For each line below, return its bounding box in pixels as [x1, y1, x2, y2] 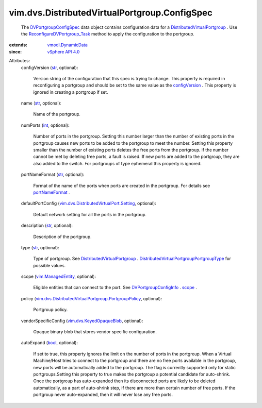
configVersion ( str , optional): [21, 65, 79, 70]
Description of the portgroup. [33, 234, 92, 239]
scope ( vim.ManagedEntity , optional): [21, 273, 96, 279]
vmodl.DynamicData [47, 42, 88, 48]
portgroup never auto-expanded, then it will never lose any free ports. [33, 391, 173, 398]
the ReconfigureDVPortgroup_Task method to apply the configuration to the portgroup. [21, 31, 195, 36]
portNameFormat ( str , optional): [21, 171, 84, 177]
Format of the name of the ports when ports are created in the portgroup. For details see [33, 183, 211, 188]
